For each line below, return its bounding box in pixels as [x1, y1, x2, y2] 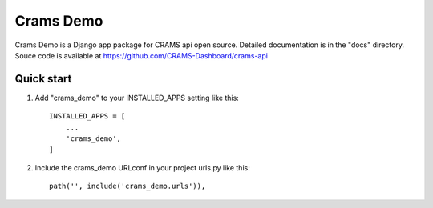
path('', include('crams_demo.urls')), [49, 182, 206, 191]
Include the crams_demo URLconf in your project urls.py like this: [34, 162, 250, 172]
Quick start [14, 72, 72, 86]
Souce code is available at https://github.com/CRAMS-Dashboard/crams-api [14, 50, 269, 60]
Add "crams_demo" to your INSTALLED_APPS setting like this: [34, 93, 240, 102]
